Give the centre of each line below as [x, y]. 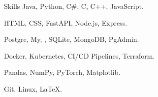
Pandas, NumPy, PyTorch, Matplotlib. [62, 72]
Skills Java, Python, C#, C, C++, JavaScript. [74, 6]
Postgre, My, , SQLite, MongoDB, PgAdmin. [72, 39]
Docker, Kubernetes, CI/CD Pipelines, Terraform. [79, 55]
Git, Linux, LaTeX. [33, 88]
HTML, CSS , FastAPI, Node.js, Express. [66, 22]
